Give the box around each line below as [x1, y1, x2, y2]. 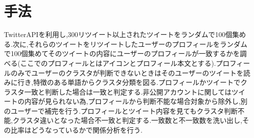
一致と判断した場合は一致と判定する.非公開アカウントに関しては [24, 86, 231, 97]
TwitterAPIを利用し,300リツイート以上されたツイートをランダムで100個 [4, 29, 232, 39]
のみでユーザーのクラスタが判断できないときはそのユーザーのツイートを [10, 67, 244, 78]
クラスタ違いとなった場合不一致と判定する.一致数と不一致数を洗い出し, [12, 115, 242, 125]
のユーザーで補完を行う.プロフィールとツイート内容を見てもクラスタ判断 [4, 105, 238, 116]
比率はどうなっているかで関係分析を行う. [10, 125, 143, 135]
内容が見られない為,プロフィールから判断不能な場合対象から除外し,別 [24, 96, 248, 106]
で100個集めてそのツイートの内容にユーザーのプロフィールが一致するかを [4, 48, 240, 59]
